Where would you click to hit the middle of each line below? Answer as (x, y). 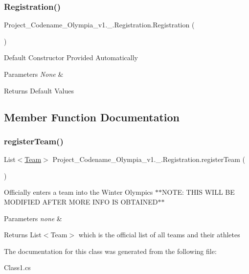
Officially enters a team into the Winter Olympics (79, 192)
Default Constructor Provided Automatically (71, 57)
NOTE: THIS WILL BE (198, 192)
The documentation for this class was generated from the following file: (110, 251)
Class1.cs (17, 267)
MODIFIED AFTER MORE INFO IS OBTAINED (81, 201)
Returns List (23, 235)
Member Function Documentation (92, 117)
